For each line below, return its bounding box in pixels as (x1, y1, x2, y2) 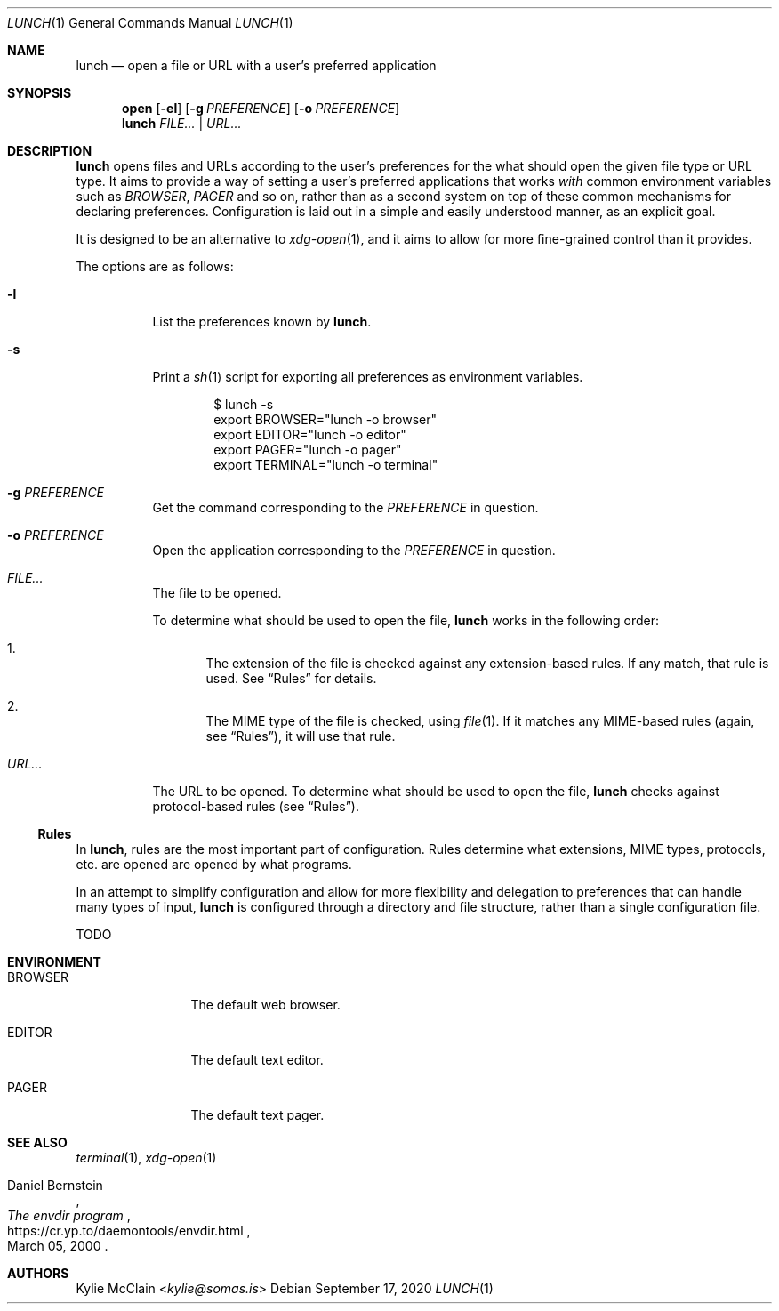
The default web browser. (190, 997, 341, 1012)
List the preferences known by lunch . (152, 314, 372, 329)
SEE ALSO (7, 1135, 68, 1150)
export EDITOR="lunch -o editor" (213, 427, 406, 442)
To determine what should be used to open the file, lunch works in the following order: (152, 613, 660, 628)
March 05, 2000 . (7, 1238, 108, 1253)
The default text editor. (190, 1052, 324, 1067)
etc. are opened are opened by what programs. (76, 857, 352, 872)
